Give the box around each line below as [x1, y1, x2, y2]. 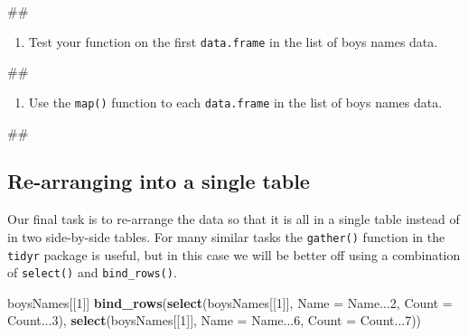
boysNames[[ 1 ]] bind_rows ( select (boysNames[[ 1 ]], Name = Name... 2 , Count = [7, 293, 453, 312]
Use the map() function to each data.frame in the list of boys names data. [28, 92, 443, 111]
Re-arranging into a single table [7, 167, 310, 195]
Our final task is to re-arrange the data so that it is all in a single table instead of [7, 210, 460, 229]
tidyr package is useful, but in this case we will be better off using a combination [7, 245, 461, 264]
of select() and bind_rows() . [7, 263, 177, 282]
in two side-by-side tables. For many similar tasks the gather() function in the [7, 227, 445, 246]
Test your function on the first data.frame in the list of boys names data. [28, 32, 438, 51]
